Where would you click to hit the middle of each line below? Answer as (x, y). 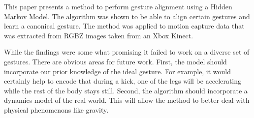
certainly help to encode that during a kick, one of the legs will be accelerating (123, 81)
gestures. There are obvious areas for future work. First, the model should (115, 61)
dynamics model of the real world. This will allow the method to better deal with (127, 100)
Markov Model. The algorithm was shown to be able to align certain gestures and (127, 16)
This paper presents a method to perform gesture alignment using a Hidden (118, 6)
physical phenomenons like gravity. (56, 109)
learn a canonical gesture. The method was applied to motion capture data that (124, 26)
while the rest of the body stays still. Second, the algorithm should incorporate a (126, 90)
